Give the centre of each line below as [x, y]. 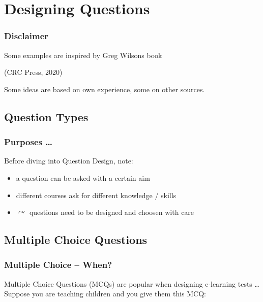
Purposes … [28, 142]
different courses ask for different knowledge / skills [96, 195]
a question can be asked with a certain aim [83, 177]
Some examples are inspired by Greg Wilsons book [83, 55]
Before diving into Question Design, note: [69, 161]
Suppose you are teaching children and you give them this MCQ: [105, 294]
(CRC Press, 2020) [33, 72]
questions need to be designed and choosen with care [112, 212]
